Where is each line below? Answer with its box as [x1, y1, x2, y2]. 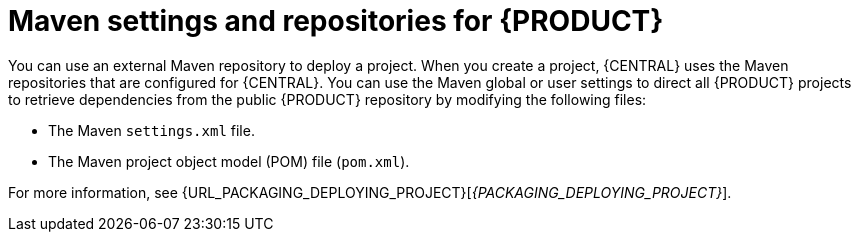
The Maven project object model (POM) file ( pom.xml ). [48, 152, 410, 170]
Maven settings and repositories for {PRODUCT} [8, 4, 664, 38]
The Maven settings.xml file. [48, 121, 255, 139]
